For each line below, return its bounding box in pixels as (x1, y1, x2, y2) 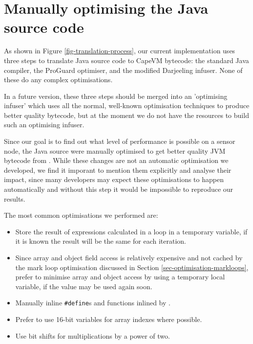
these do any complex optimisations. (4, 74, 113, 85)
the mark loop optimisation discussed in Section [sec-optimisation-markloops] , (15, 262, 249, 272)
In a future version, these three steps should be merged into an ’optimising (4, 91, 228, 101)
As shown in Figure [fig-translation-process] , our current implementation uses (4, 46, 235, 56)
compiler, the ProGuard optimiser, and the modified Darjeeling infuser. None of (4, 65, 243, 75)
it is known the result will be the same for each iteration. (15, 236, 186, 246)
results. (4, 193, 25, 204)
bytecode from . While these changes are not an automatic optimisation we (4, 155, 229, 165)
